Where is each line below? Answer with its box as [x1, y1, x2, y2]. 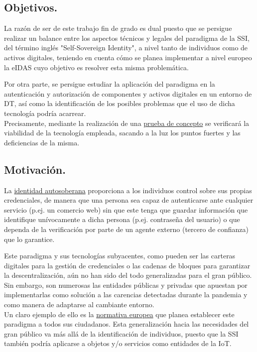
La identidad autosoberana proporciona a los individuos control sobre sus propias [4, 185, 252, 195]
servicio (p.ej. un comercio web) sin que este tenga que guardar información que [4, 204, 248, 215]
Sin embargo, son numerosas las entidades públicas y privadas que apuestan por [4, 279, 248, 290]
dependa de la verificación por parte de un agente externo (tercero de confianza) [4, 224, 249, 234]
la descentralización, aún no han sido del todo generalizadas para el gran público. [4, 270, 252, 280]
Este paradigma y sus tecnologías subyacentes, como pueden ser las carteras [4, 250, 236, 261]
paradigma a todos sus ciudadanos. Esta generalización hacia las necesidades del [4, 319, 249, 329]
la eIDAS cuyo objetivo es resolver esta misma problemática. [4, 62, 189, 72]
